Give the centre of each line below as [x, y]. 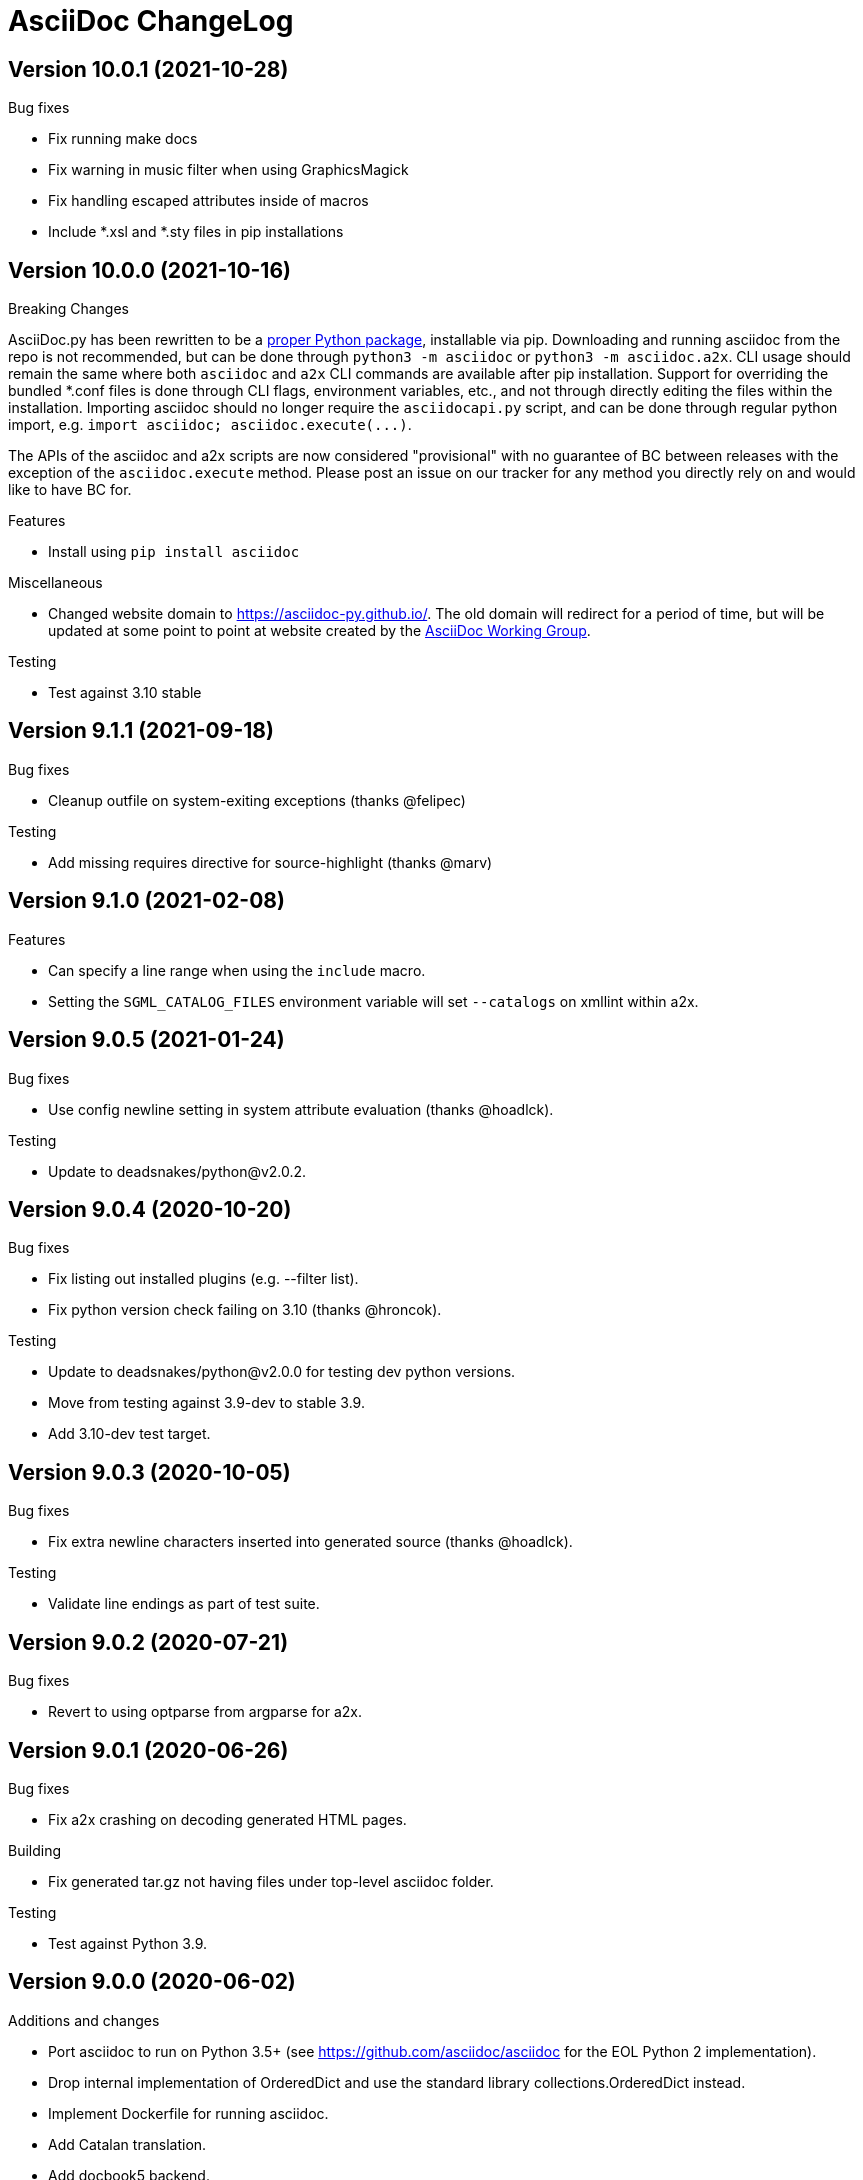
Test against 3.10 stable [125, 693]
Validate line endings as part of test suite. [184, 1604]
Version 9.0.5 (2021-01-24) [146, 1040]
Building [35, 1850]
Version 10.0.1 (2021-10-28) [148, 69]
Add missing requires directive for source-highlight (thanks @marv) [270, 862]
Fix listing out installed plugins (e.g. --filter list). [203, 1279]
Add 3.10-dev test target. [129, 1434]
